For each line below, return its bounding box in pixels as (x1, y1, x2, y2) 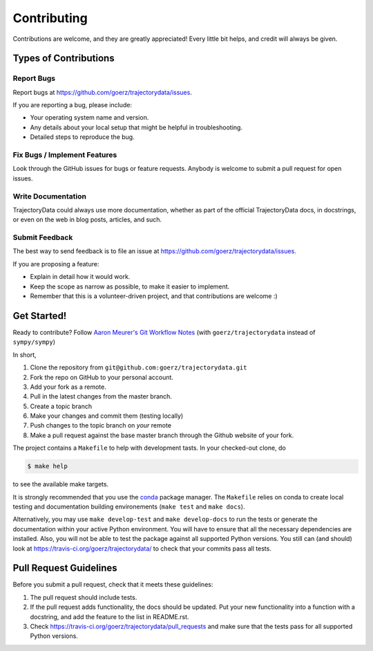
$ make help (27, 462, 68, 470)
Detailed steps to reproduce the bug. (30, 133, 135, 141)
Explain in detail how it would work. (30, 273, 131, 281)
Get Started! (12, 310, 67, 322)
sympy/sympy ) (12, 338, 55, 346)
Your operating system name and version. (30, 113, 149, 122)
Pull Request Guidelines (12, 562, 117, 574)
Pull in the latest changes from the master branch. (30, 392, 173, 401)
